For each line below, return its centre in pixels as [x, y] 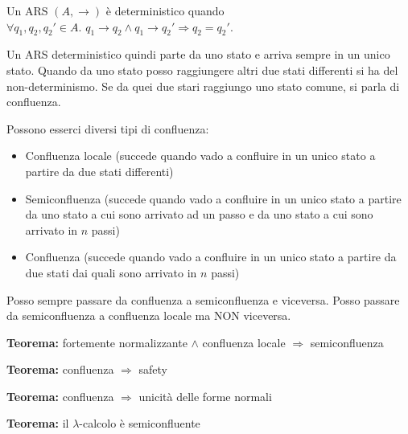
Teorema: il [38, 423]
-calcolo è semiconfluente [140, 423]
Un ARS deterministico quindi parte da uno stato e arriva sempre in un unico [198, 54]
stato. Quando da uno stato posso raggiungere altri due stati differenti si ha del [202, 70]
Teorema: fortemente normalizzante [97, 342]
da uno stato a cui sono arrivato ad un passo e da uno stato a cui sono [199, 214]
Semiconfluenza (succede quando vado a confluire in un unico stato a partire [213, 198]
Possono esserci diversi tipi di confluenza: [108, 128]
